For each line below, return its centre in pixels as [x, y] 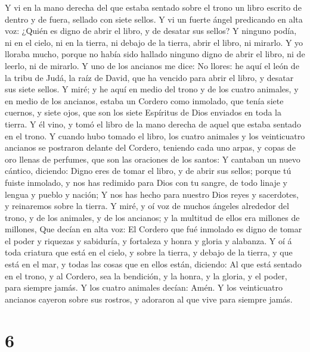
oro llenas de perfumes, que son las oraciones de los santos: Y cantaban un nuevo [153, 159]
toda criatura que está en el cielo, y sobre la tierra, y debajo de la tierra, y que [149, 252]
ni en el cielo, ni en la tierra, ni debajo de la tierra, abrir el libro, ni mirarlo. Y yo [154, 42]
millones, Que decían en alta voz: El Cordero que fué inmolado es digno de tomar [154, 229]
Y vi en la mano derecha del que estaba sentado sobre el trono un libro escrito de [153, 7]
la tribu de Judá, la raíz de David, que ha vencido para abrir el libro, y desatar [149, 77]
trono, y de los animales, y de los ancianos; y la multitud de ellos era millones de [152, 217]
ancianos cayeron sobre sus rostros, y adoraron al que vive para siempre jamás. [149, 299]
